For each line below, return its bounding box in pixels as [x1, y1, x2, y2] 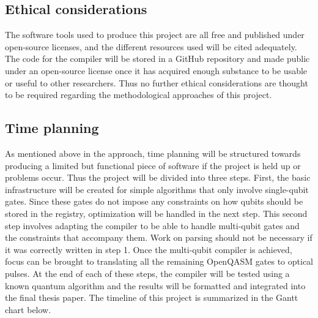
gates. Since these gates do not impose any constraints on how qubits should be [5, 195, 303, 208]
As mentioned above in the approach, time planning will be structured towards [5, 146, 301, 159]
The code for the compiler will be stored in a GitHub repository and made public [5, 52, 310, 65]
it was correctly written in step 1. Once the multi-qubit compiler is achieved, [5, 243, 292, 256]
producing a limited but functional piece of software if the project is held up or [5, 159, 301, 172]
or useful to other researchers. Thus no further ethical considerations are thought [5, 76, 308, 89]
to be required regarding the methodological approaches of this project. [5, 88, 272, 101]
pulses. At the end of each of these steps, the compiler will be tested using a [5, 267, 290, 279]
